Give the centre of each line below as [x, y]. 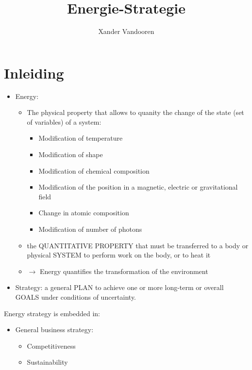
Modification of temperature [81, 138]
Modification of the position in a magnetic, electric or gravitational [138, 187]
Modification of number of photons [90, 229]
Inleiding [34, 72]
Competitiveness [51, 346]
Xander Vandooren [126, 31]
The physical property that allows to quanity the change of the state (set [135, 112]
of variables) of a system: [64, 121]
